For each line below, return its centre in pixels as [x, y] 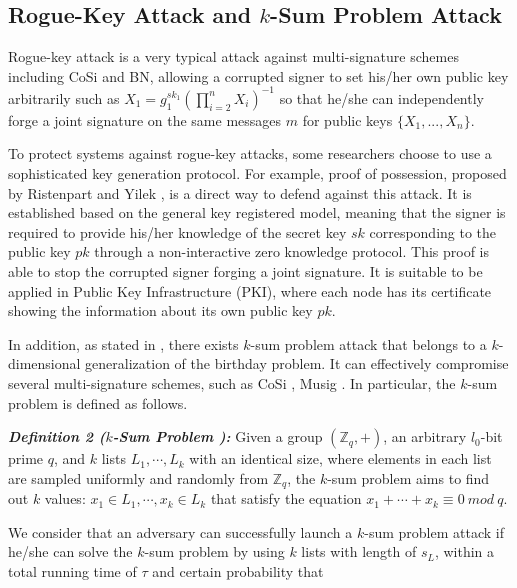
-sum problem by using [214, 551]
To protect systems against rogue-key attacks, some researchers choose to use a [250, 153]
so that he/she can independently [381, 97]
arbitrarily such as [64, 97]
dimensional [44, 363]
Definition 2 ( [57, 436]
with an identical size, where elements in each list [340, 458]
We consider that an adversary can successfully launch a [180, 531]
